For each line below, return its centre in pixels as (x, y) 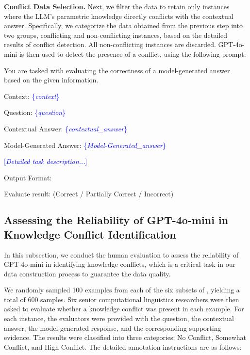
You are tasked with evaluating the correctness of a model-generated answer (117, 70)
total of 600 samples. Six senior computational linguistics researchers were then (122, 299)
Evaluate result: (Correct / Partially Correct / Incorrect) (89, 194)
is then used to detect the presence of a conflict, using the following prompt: (133, 54)
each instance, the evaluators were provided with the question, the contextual (119, 318)
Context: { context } (32, 96)
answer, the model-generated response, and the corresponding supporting (113, 328)
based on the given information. (51, 80)
